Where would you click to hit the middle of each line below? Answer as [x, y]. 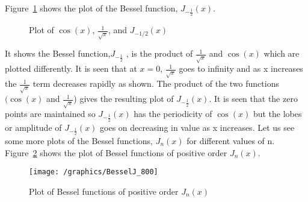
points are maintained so [50, 114]
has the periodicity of [173, 114]
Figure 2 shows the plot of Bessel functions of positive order [116, 152]
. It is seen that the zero [253, 99]
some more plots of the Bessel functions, [79, 141]
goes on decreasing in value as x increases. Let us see [197, 127]
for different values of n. [231, 141]
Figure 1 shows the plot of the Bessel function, [91, 8]
